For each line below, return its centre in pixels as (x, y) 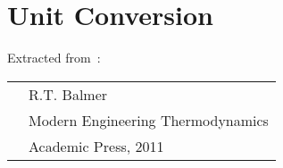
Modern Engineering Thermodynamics (149, 120)
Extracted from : (54, 58)
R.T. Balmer (68, 94)
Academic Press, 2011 (96, 146)
